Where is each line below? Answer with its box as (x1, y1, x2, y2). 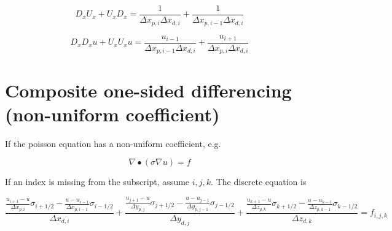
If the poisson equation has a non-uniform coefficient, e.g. (5, 137, 221, 150)
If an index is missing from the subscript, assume (5, 175, 190, 188)
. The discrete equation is (211, 175, 307, 188)
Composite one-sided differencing (5, 77, 292, 102)
